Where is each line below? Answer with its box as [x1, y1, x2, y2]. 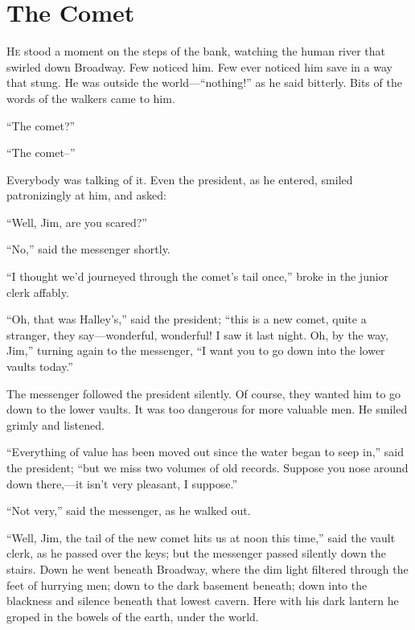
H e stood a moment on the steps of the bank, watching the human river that [6, 43, 386, 60]
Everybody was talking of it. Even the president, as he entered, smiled [6, 171, 353, 187]
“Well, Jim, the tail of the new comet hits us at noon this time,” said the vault [6, 529, 396, 546]
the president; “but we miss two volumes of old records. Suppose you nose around [6, 459, 409, 476]
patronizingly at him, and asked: [6, 187, 166, 204]
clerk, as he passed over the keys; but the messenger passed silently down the [6, 545, 387, 562]
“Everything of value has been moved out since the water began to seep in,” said [6, 443, 405, 460]
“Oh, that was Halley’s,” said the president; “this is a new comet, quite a [6, 311, 367, 327]
